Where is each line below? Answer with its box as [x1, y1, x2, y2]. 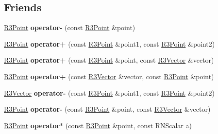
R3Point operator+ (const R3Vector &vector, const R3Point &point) [4, 71, 214, 81]
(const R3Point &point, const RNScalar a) [65, 120, 192, 130]
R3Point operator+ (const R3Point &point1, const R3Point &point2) [4, 38, 215, 49]
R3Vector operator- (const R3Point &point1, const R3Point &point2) [4, 87, 215, 98]
